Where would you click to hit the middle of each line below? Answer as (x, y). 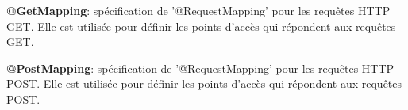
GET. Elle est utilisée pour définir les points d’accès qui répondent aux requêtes (201, 26)
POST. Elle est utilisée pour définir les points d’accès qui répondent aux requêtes (204, 83)
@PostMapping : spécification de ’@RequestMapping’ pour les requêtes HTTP (200, 68)
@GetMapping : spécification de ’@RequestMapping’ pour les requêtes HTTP (198, 10)
